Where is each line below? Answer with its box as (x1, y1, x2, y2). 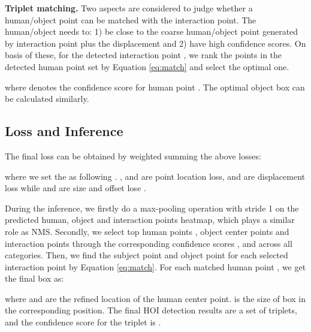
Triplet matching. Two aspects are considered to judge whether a (5, 2, 253, 14)
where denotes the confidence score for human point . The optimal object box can (5, 80, 305, 93)
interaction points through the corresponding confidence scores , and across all (5, 237, 292, 249)
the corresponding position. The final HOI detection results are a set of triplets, (5, 304, 297, 316)
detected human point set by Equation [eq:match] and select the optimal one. (5, 60, 289, 73)
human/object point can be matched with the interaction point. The (5, 13, 256, 26)
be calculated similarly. (5, 92, 89, 105)
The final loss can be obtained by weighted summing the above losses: (5, 149, 261, 162)
